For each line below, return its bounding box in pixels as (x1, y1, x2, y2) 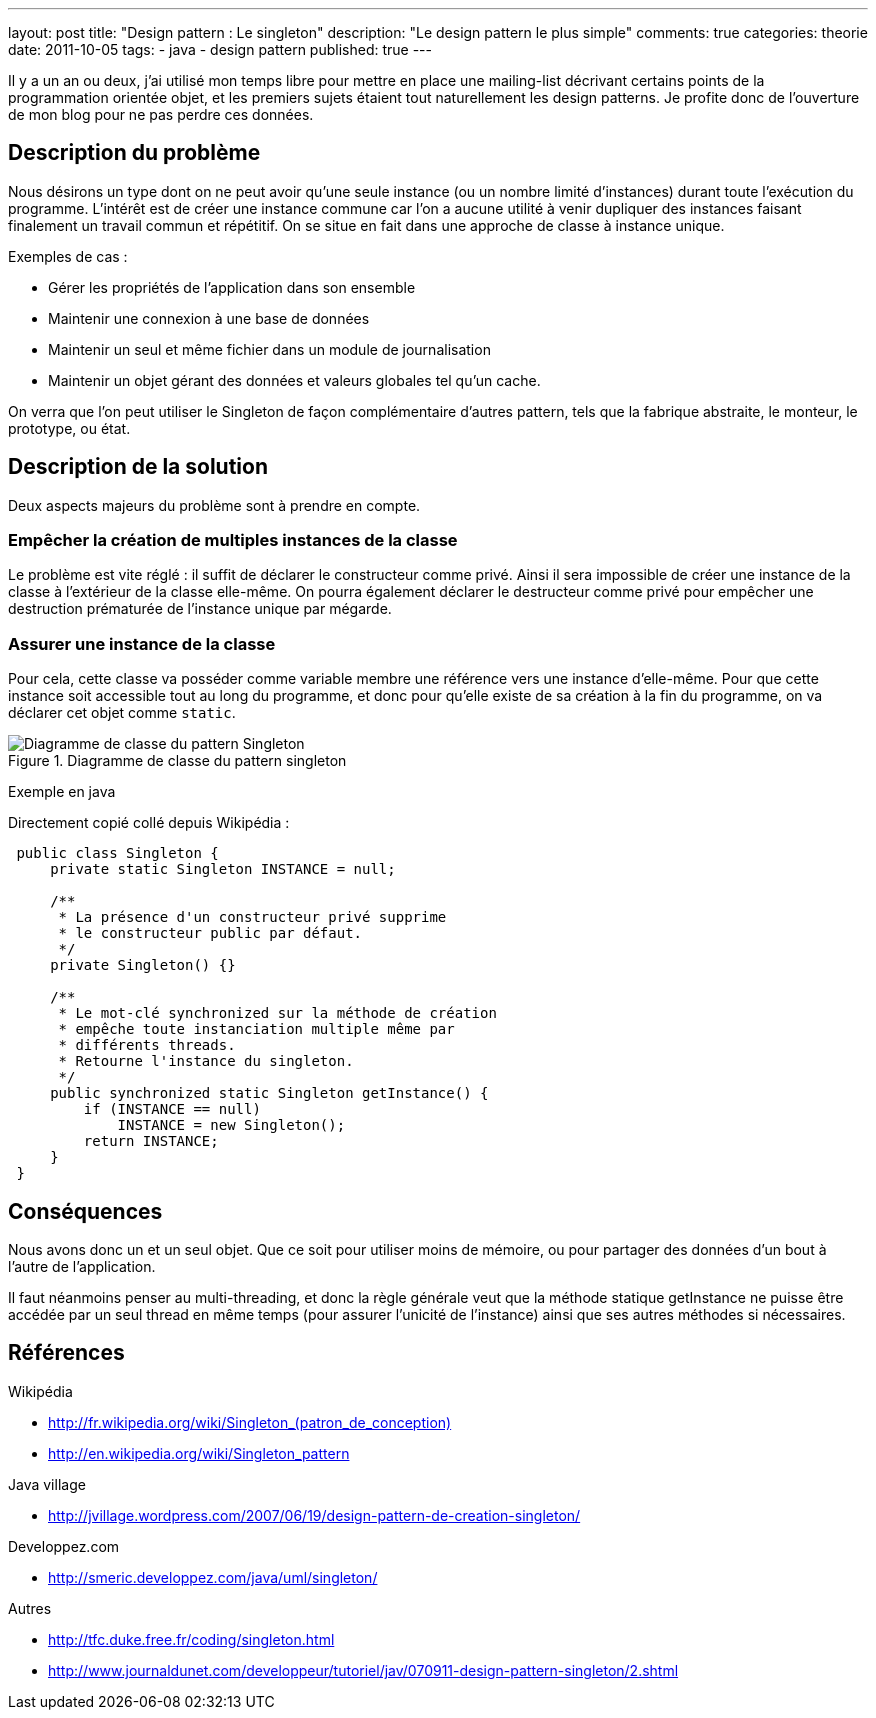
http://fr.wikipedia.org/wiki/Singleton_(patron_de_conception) (48, 1413, 452, 1431)
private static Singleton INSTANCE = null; (50, 861, 396, 878)
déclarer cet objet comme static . (8, 704, 236, 722)
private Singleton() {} (50, 957, 236, 974)
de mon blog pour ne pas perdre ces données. (8, 106, 314, 123)
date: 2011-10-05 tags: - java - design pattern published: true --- (8, 41, 432, 58)
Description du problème (8, 140, 261, 166)
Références (8, 1340, 125, 1366)
